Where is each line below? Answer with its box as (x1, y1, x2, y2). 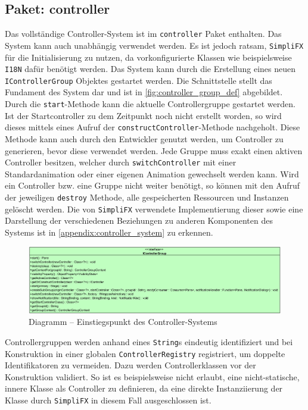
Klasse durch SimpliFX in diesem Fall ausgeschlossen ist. (5, 394, 211, 406)
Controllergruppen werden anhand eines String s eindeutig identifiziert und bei (5, 335, 293, 348)
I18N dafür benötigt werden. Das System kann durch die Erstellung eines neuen (5, 62, 296, 75)
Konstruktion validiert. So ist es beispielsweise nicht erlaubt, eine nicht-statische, (5, 370, 300, 383)
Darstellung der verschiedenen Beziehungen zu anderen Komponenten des (5, 214, 273, 227)
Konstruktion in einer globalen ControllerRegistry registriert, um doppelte (5, 347, 285, 359)
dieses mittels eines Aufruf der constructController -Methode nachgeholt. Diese (5, 121, 300, 133)
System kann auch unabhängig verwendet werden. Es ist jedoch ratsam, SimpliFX (5, 39, 304, 51)
